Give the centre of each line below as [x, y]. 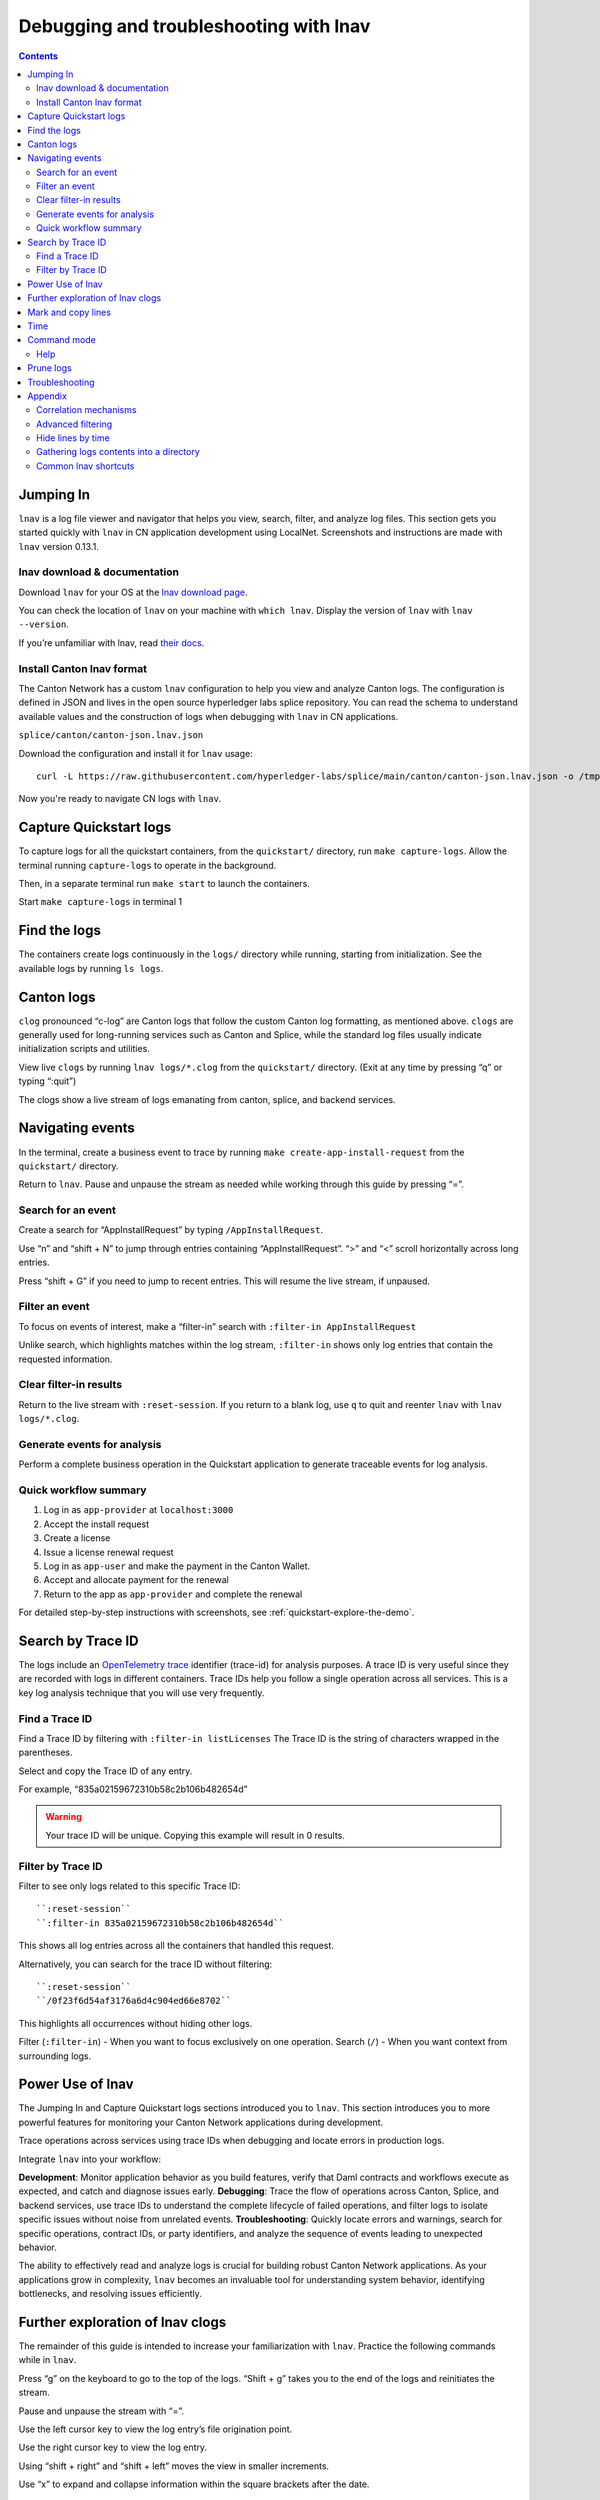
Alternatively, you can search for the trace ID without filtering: [145, 1964]
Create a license [77, 1538]
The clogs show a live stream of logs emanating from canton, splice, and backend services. [207, 1099]
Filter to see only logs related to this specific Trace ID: [129, 1886]
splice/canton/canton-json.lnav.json [111, 735]
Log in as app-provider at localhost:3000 [138, 1510]
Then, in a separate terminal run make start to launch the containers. [164, 884]
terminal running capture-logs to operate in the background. [147, 865]
